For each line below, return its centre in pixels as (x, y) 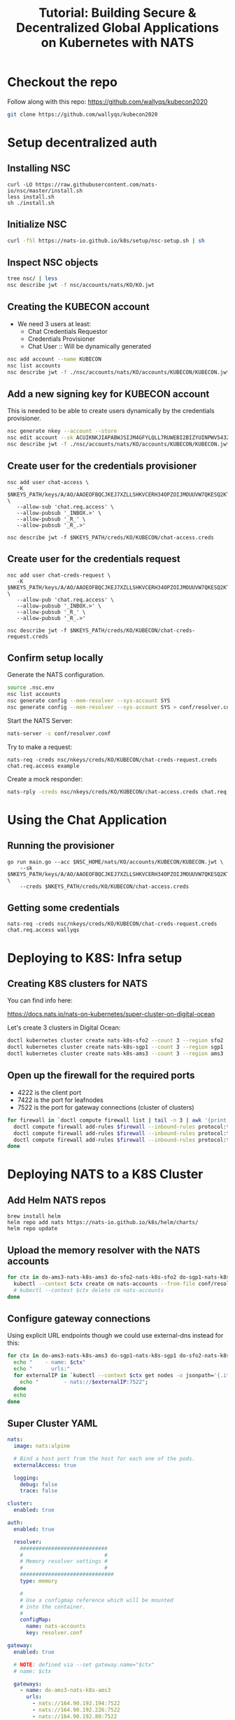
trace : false (39, 1491)
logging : (26, 1478)
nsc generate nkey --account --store (62, 431)
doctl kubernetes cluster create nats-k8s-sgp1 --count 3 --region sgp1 (115, 1047)
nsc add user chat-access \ (48, 482)
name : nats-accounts (56, 1626)
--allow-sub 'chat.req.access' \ (65, 506)
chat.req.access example (43, 766)
